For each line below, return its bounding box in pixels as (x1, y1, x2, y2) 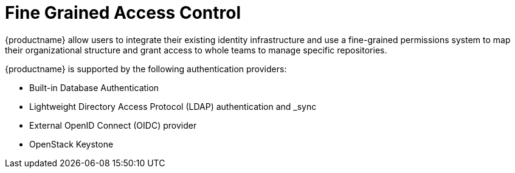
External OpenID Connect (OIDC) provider (29, 120, 197, 131)
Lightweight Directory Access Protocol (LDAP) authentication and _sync (29, 101, 317, 112)
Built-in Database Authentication (29, 82, 159, 93)
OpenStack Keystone (29, 138, 114, 149)
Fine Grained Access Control (5, 2, 241, 23)
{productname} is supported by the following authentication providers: (5, 63, 287, 74)
